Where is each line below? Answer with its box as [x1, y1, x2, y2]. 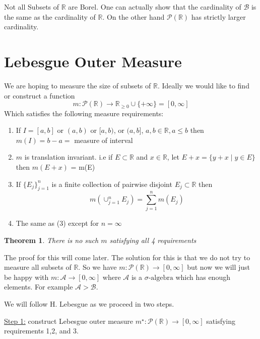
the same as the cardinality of [4, 11, 96, 22]
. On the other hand [102, 11, 165, 22]
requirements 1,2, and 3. [4, 325, 79, 336]
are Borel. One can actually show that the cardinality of [68, 2, 241, 12]
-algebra [148, 274, 173, 281]
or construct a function [4, 90, 75, 101]
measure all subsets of [4, 262, 72, 272]
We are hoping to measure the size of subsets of [4, 80, 151, 90]
